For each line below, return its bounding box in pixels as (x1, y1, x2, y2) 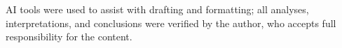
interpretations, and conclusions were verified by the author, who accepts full (6, 15, 336, 30)
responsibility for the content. (6, 29, 132, 44)
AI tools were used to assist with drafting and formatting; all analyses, (6, 2, 309, 16)
